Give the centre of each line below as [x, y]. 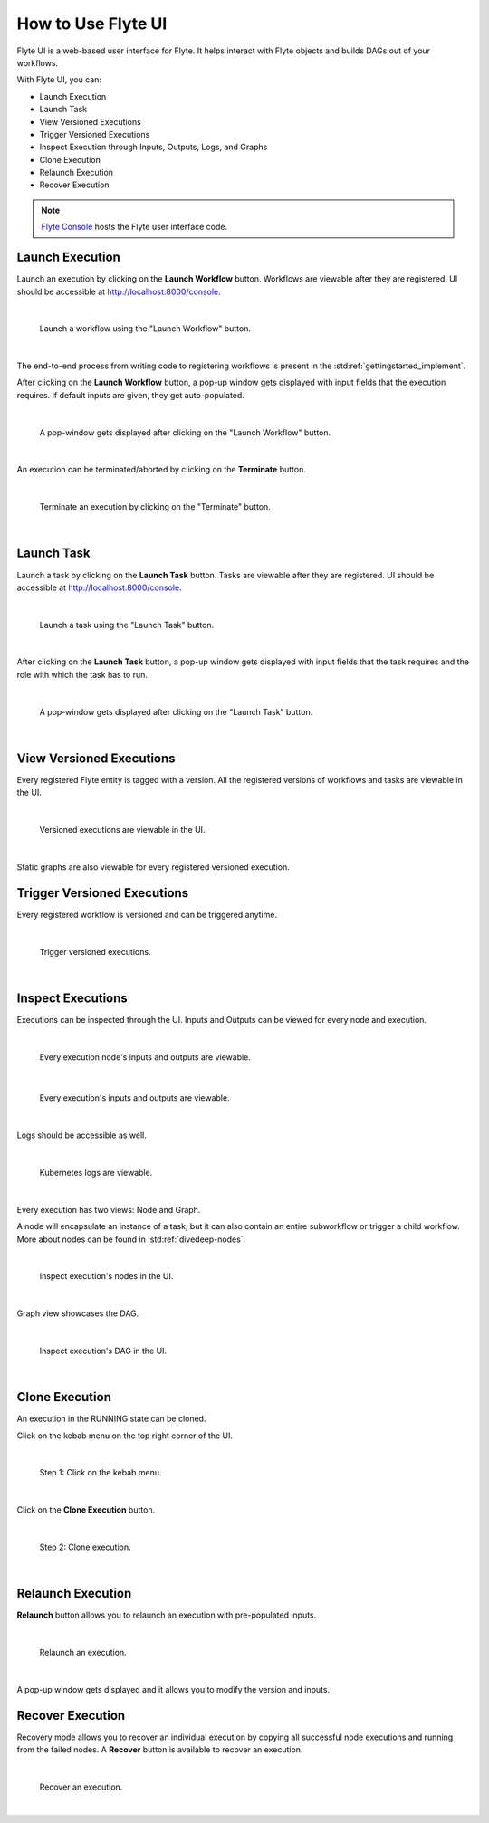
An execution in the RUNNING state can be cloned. [111, 1419]
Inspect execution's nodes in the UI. [106, 1276]
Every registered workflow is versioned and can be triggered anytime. [147, 914]
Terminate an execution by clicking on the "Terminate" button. [155, 507]
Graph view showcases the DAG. [78, 1313]
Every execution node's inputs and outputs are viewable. [145, 1057]
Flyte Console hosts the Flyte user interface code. [134, 227]
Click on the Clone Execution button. [86, 1510]
